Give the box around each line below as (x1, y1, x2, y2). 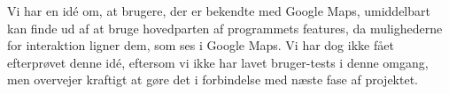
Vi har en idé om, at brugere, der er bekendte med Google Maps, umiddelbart (7, 2, 430, 19)
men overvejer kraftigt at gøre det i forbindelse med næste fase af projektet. (7, 70, 419, 89)
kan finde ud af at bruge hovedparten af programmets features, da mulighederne (7, 18, 443, 37)
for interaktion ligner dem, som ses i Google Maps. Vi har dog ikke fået (7, 36, 394, 54)
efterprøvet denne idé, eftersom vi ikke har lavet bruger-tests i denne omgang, (7, 53, 429, 71)
